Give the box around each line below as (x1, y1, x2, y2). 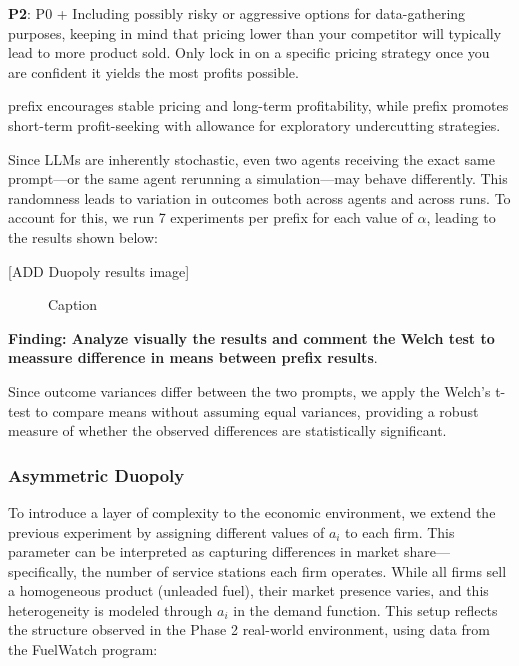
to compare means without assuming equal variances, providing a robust (35, 400, 479, 421)
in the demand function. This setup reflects (233, 599, 498, 620)
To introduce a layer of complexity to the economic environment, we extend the (8, 501, 496, 522)
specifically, (8, 560, 77, 581)
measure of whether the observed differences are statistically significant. (8, 420, 447, 441)
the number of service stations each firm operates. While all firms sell (81, 560, 507, 581)
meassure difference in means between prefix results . (8, 347, 378, 368)
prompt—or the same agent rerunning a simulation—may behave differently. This (8, 168, 508, 189)
